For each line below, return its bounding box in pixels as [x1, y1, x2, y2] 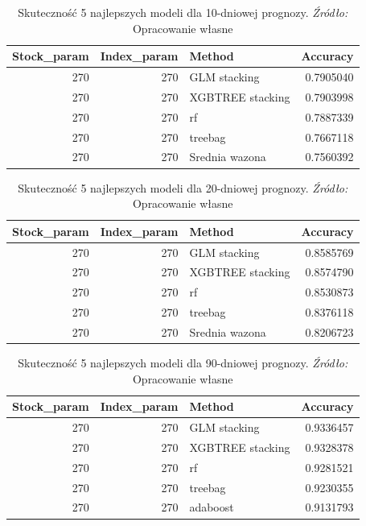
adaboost [189, 499, 234, 516]
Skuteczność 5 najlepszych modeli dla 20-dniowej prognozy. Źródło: [18, 179, 348, 196]
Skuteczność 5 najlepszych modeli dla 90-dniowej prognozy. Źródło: [18, 354, 348, 371]
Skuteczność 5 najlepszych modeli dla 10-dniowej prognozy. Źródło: [18, 4, 348, 20]
